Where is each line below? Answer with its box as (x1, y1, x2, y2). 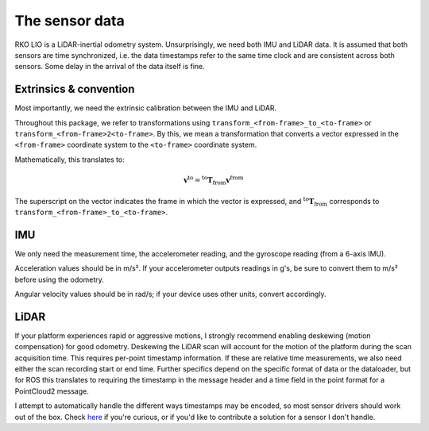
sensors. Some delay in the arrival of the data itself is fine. (14, 62, 206, 71)
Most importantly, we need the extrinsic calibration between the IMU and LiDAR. (14, 103, 277, 113)
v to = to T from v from (183, 175, 244, 187)
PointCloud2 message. (14, 386, 89, 396)
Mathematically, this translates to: (14, 155, 125, 164)
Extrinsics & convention (14, 83, 135, 96)
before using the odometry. (14, 275, 104, 284)
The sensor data (14, 12, 125, 29)
